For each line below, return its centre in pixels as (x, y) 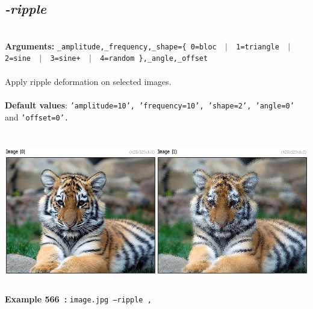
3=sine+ (65, 59)
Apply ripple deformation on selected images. (88, 81)
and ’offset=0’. (37, 117)
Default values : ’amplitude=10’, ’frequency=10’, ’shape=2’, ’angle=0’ (150, 105)
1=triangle (258, 47)
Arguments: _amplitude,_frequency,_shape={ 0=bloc (111, 45)
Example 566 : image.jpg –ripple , (78, 299)
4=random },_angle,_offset (154, 59)
